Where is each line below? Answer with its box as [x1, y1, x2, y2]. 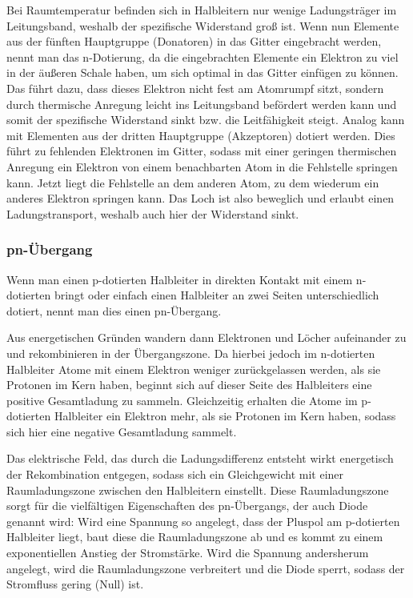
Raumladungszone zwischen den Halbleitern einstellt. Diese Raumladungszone [6, 481, 389, 498]
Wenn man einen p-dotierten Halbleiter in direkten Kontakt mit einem [6, 271, 353, 287]
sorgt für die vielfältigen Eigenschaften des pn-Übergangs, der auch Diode [6, 497, 368, 514]
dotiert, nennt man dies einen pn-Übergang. [6, 302, 222, 319]
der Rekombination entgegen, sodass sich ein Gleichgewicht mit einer [6, 466, 344, 483]
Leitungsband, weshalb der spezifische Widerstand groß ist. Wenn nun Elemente [6, 17, 399, 34]
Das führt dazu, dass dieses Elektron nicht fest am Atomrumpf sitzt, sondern [6, 79, 384, 96]
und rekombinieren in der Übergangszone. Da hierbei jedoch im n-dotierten [6, 344, 375, 361]
